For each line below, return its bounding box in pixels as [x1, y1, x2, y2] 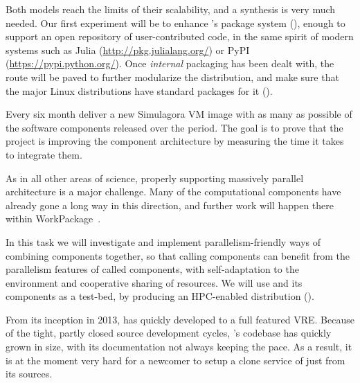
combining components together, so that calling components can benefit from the [6, 248, 350, 262]
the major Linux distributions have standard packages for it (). [6, 83, 273, 98]
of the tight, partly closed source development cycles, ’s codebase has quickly [6, 326, 332, 340]
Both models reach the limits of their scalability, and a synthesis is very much [6, 2, 336, 16]
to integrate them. [6, 147, 82, 161]
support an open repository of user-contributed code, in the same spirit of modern [6, 29, 354, 44]
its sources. [6, 366, 53, 381]
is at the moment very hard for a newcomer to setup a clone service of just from [6, 353, 345, 367]
